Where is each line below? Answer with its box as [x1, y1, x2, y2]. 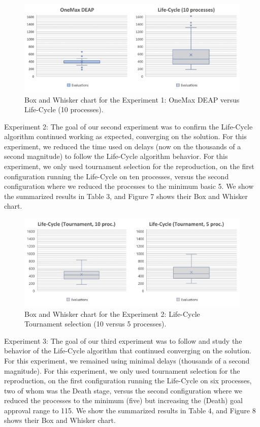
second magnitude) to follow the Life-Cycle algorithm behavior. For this [4, 151, 228, 161]
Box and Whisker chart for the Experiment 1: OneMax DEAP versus [24, 94, 240, 105]
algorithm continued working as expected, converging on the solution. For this [4, 131, 247, 142]
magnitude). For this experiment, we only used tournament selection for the [4, 365, 240, 376]
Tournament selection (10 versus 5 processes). [24, 318, 167, 329]
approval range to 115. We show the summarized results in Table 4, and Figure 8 [4, 405, 256, 415]
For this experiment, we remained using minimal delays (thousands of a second [4, 355, 250, 366]
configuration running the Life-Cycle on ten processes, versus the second [4, 171, 229, 181]
